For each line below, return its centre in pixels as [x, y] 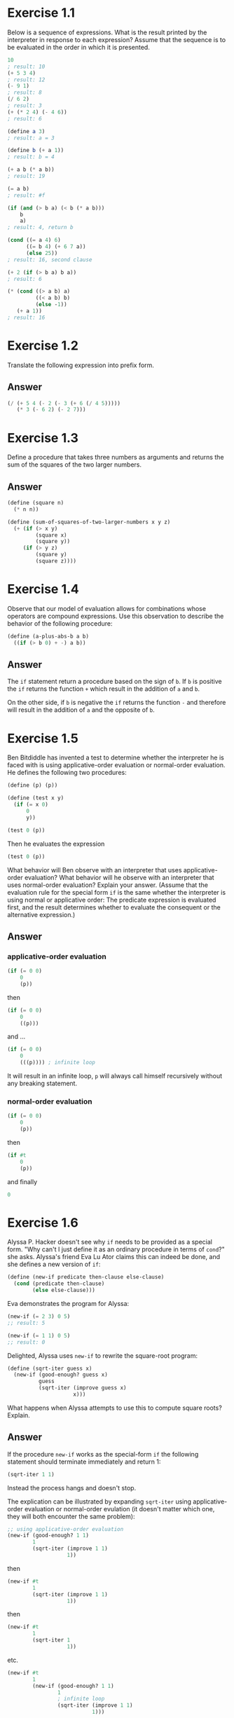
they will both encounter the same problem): [71, 1516]
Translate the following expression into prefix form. [81, 365]
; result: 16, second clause [50, 260]
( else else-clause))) [64, 1291]
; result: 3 [25, 106]
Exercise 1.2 [43, 345]
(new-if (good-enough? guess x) [61, 1375]
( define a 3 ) [26, 131]
